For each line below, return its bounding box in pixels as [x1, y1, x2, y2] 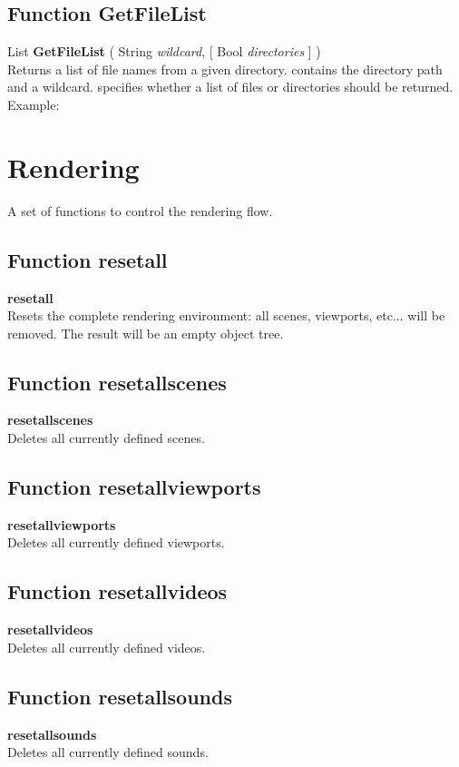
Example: [7, 94, 60, 113]
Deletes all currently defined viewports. [7, 533, 225, 552]
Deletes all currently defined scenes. [7, 428, 205, 447]
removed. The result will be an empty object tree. [7, 323, 284, 342]
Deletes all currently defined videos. [7, 637, 206, 656]
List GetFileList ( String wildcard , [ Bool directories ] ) [7, 42, 321, 61]
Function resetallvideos [7, 577, 228, 605]
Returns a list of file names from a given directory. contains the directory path [7, 59, 443, 78]
